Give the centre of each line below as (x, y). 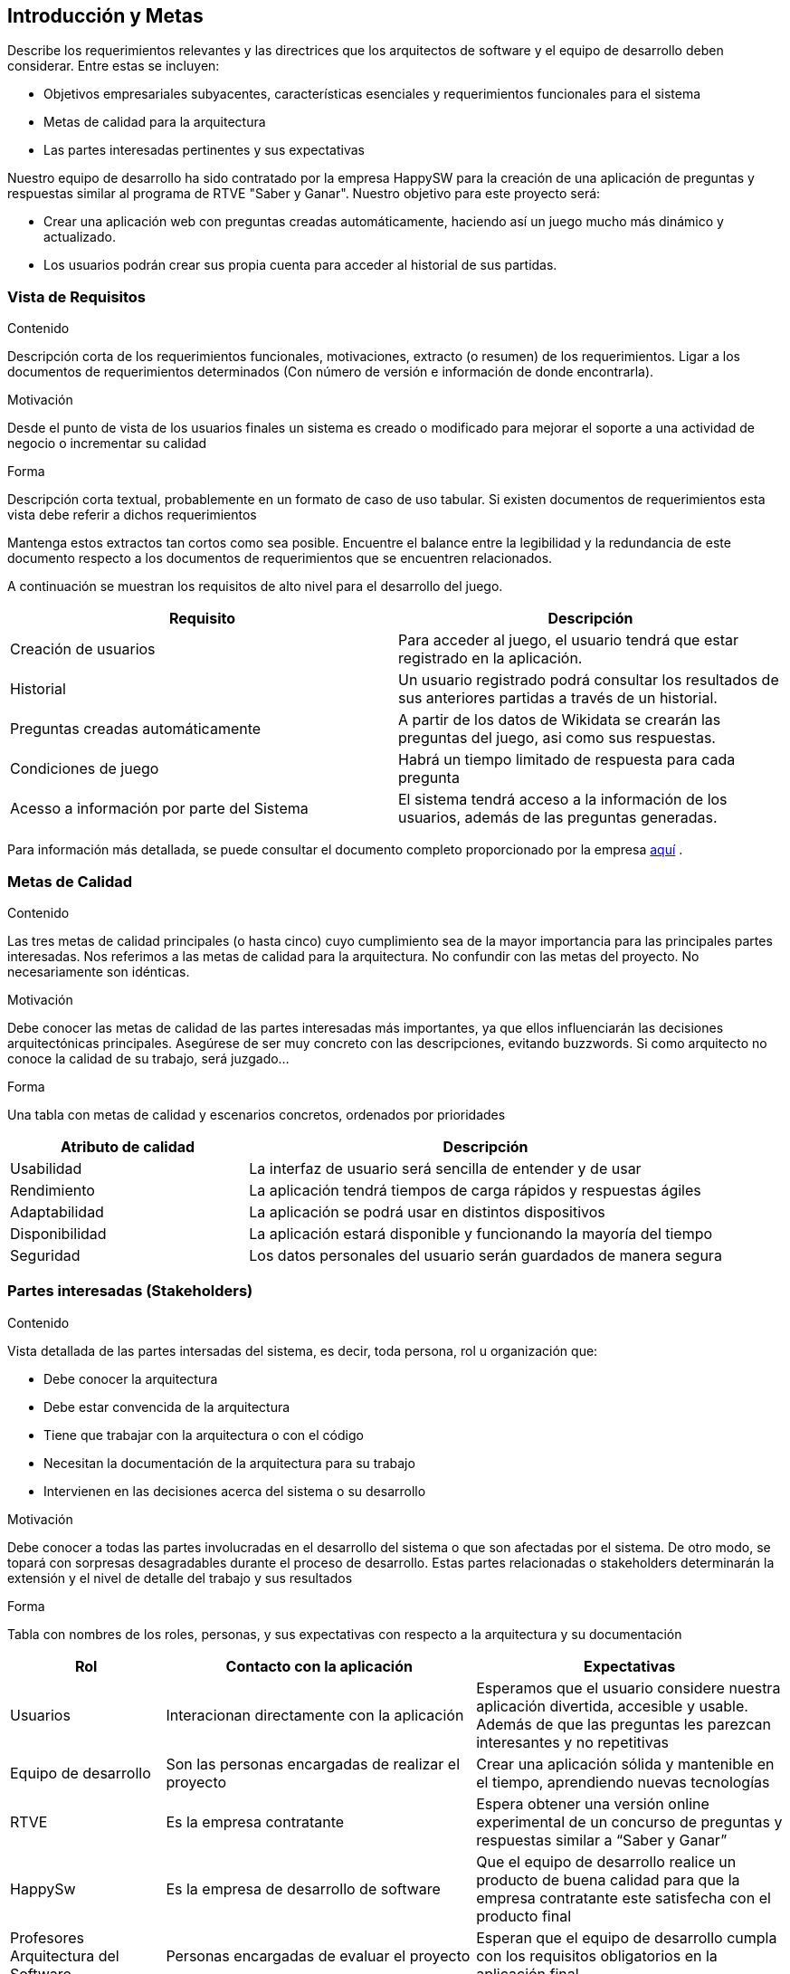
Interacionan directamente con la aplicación (315, 1715)
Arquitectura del (65, 1955)
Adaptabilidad (57, 1211)
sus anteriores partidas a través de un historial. (558, 698)
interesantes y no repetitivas (573, 1742)
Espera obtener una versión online (593, 1803)
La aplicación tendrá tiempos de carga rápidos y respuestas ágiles (475, 1190)
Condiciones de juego (85, 769)
